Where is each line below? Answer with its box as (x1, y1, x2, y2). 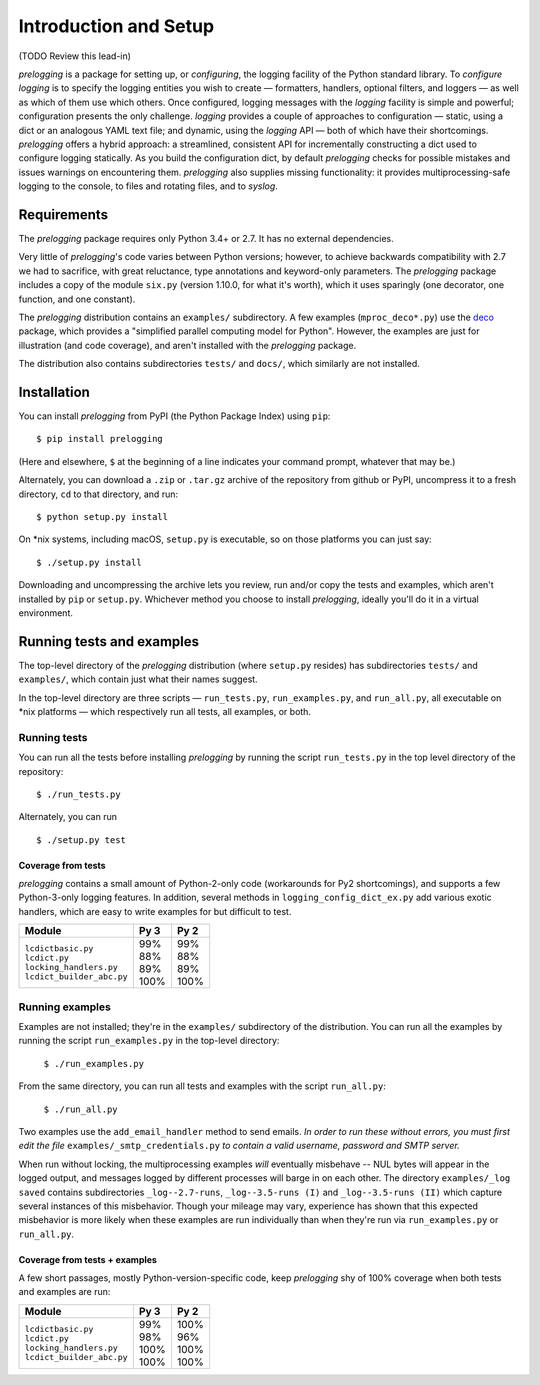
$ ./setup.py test (36, 834, 127, 845)
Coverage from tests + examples (18, 1253, 157, 1265)
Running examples (18, 1000, 112, 1014)
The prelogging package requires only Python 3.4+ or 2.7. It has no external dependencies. (18, 232, 394, 244)
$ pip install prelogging (36, 433, 164, 445)
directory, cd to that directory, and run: (18, 488, 179, 500)
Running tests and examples (18, 633, 200, 650)
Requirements (18, 206, 109, 223)
